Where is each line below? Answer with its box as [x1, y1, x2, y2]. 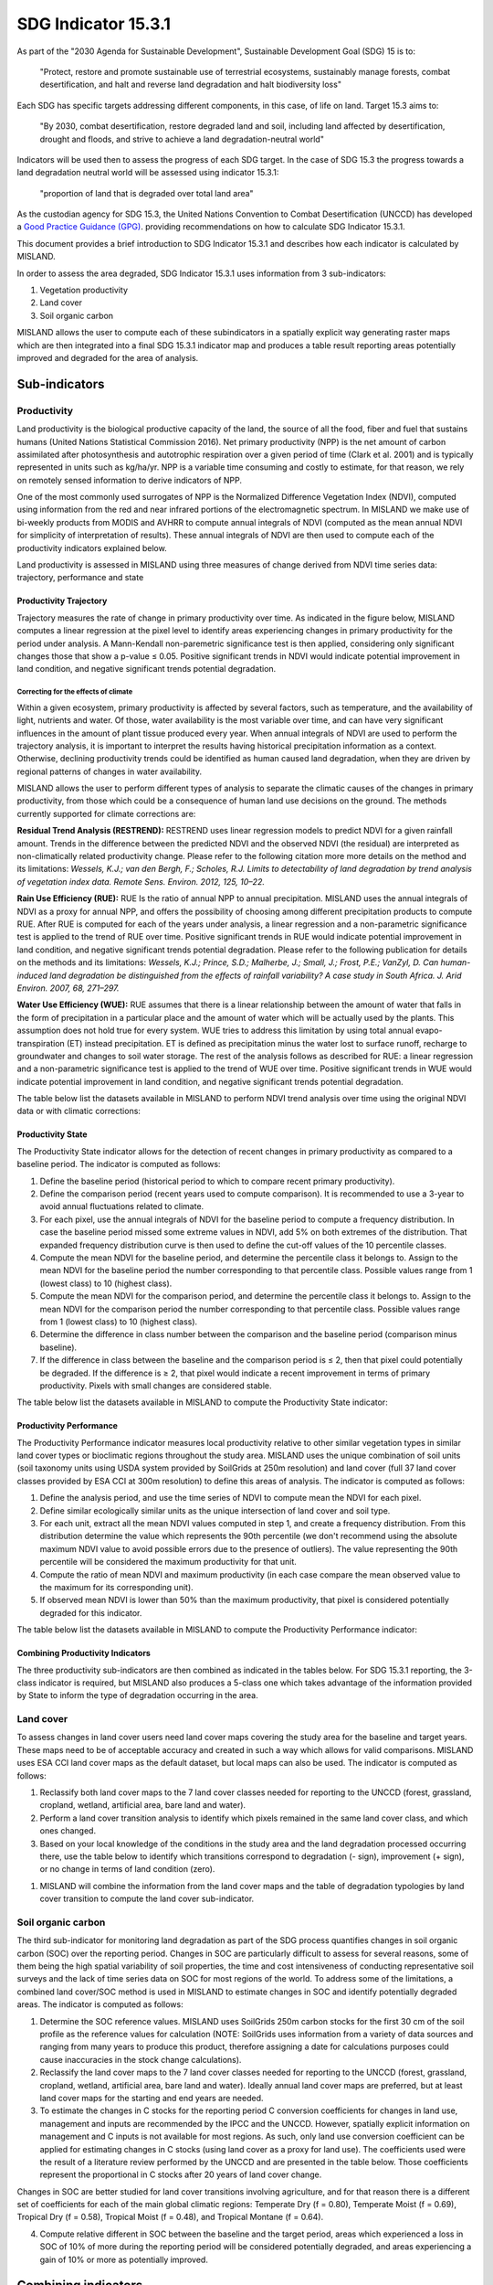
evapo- [415, 1025, 443, 1036]
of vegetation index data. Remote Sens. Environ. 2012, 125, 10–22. [16, 876, 265, 887]
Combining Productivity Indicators [16, 1648, 151, 1659]
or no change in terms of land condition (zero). [39, 1864, 215, 1875]
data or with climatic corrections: [16, 1106, 142, 1117]
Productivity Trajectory [16, 595, 108, 607]
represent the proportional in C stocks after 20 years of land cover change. [39, 2169, 322, 2180]
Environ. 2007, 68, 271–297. [16, 983, 120, 994]
